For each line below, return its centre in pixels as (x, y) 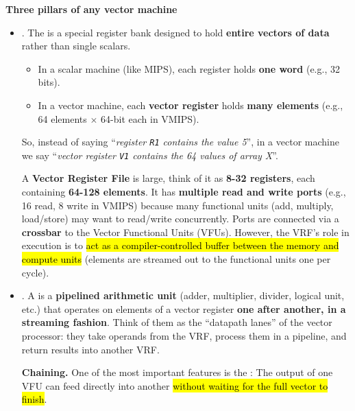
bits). (49, 82)
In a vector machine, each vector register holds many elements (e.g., (191, 105)
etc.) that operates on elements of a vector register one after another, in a (184, 308)
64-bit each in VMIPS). (150, 118)
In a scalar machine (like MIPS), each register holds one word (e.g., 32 (189, 68)
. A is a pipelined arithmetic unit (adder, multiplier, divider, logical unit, (183, 295)
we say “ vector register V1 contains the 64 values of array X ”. (150, 155)
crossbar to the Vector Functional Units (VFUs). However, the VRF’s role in (185, 232)
